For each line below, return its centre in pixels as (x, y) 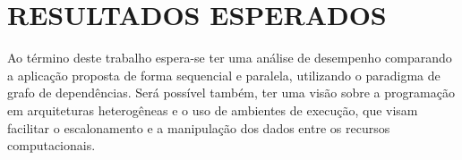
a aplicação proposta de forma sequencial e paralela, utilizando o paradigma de (224, 75)
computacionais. (51, 145)
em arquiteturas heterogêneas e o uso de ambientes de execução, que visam (213, 109)
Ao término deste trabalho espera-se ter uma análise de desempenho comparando (230, 58)
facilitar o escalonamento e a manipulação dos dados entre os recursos (199, 127)
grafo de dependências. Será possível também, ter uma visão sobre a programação (231, 93)
